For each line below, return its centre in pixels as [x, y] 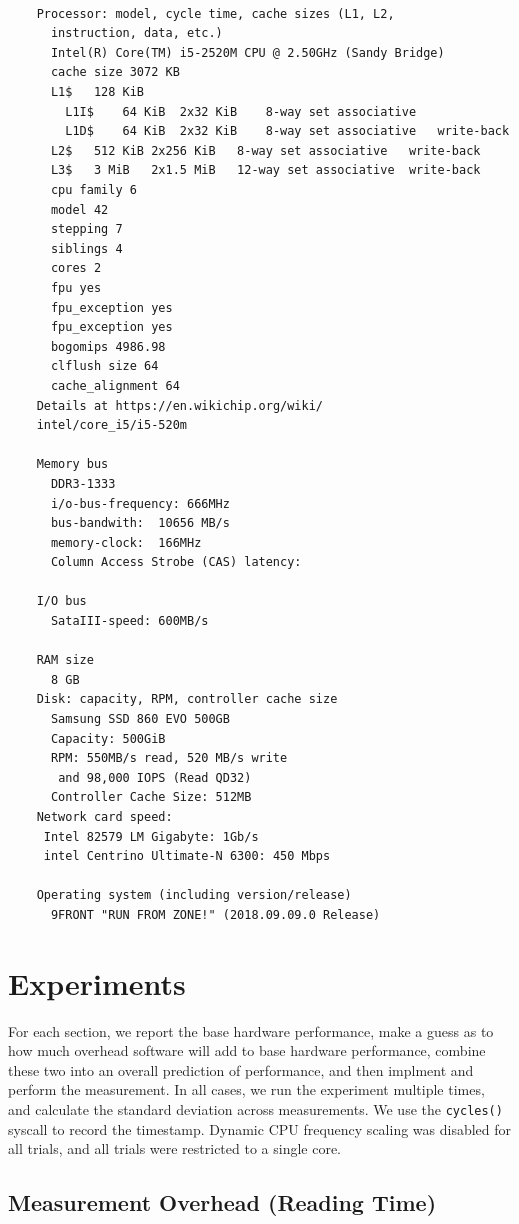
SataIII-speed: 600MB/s [129, 621]
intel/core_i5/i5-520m [111, 425]
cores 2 [76, 268]
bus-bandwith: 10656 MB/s [140, 523]
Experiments [97, 982]
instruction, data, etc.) [136, 33]
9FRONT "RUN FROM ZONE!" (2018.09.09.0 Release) [215, 914]
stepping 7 [86, 229]
